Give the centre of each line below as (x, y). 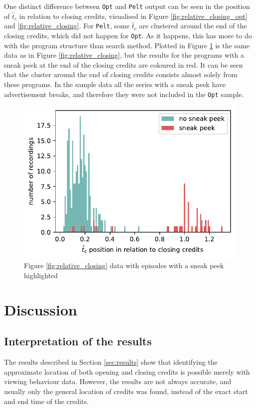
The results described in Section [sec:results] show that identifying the (111, 362)
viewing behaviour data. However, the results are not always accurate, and (118, 381)
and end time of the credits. (47, 401)
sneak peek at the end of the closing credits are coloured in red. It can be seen (124, 64)
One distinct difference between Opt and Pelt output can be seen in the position (127, 6)
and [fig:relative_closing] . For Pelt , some (67, 26)
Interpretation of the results (78, 341)
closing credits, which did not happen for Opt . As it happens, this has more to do (128, 35)
